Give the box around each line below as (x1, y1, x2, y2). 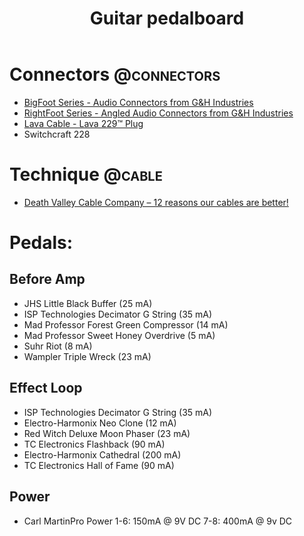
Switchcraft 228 (23, 128, 91, 140)
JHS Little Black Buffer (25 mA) (23, 297, 153, 309)
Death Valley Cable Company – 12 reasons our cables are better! (23, 196, 289, 208)
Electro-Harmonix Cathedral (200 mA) (23, 448, 182, 461)
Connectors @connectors (9, 63, 221, 86)
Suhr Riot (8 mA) (23, 340, 93, 352)
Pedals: (9, 232, 74, 254)
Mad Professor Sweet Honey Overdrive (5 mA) (23, 329, 216, 341)
